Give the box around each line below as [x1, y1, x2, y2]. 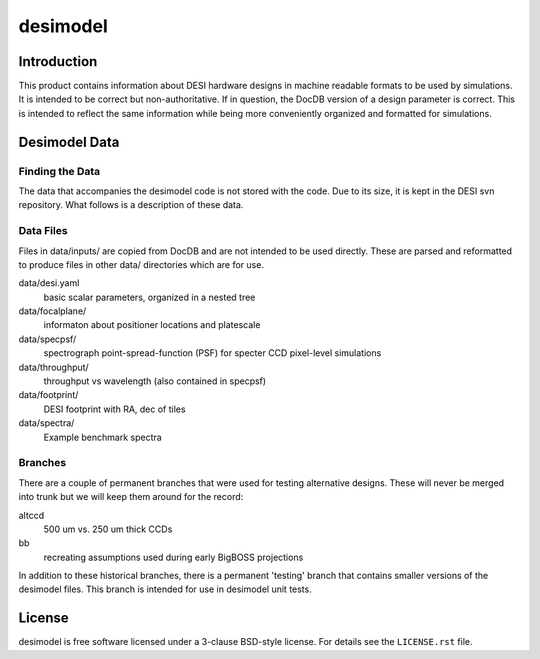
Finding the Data [18, 164, 101, 178]
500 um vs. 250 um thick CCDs [43, 523, 173, 535]
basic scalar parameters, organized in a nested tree [43, 291, 256, 303]
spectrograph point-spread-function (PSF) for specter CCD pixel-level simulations [43, 347, 382, 359]
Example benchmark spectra [43, 431, 162, 443]
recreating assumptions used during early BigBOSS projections [43, 551, 304, 563]
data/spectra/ [18, 417, 75, 429]
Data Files [18, 224, 69, 238]
